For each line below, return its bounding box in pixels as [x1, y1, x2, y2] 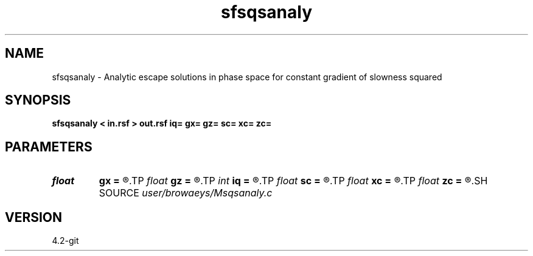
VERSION [5, 209, 63, 225]
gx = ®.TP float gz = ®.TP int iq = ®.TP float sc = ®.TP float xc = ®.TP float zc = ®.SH [99, 175, 488, 187]
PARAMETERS [5, 139, 92, 154]
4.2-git [52, 235, 79, 246]
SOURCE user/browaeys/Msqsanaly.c [99, 187, 273, 199]
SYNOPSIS [5, 92, 71, 108]
